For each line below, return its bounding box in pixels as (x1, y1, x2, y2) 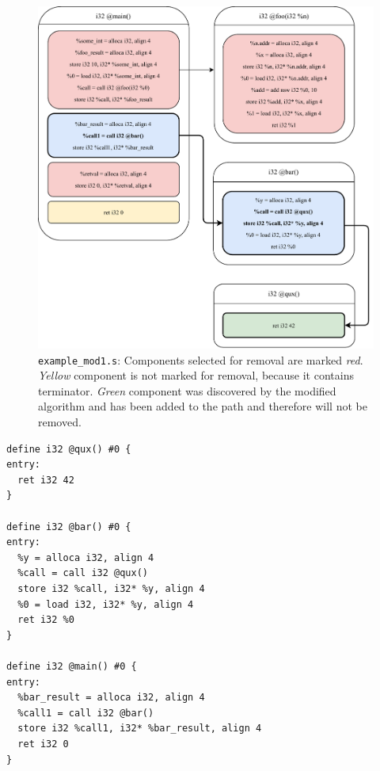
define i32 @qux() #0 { (6, 443, 131, 455)
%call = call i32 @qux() (17, 567, 148, 579)
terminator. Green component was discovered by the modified (38, 382, 336, 399)
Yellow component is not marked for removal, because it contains (38, 367, 354, 384)
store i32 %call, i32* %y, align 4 (17, 582, 205, 594)
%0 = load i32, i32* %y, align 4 (17, 598, 194, 610)
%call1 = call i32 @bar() (17, 707, 154, 719)
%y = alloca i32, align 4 (17, 552, 154, 563)
